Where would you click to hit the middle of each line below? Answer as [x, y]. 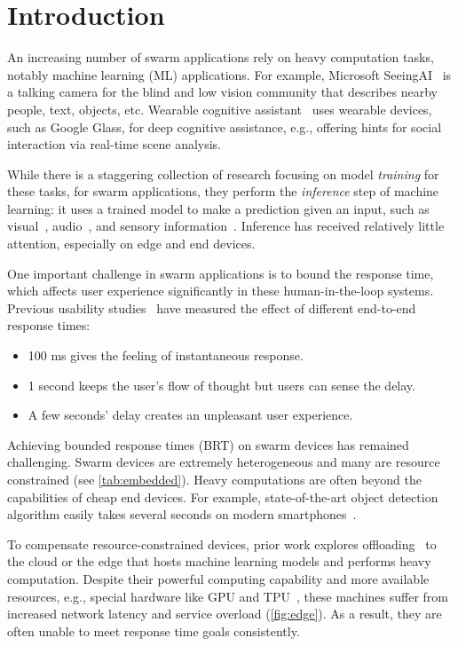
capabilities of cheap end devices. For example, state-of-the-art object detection [223, 496]
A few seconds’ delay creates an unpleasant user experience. [190, 415]
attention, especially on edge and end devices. [131, 244]
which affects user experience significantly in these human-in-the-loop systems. [221, 291]
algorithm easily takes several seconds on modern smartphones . [182, 514]
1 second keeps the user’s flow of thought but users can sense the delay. [221, 385]
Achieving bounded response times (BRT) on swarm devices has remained [208, 444]
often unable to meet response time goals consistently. [154, 630]
